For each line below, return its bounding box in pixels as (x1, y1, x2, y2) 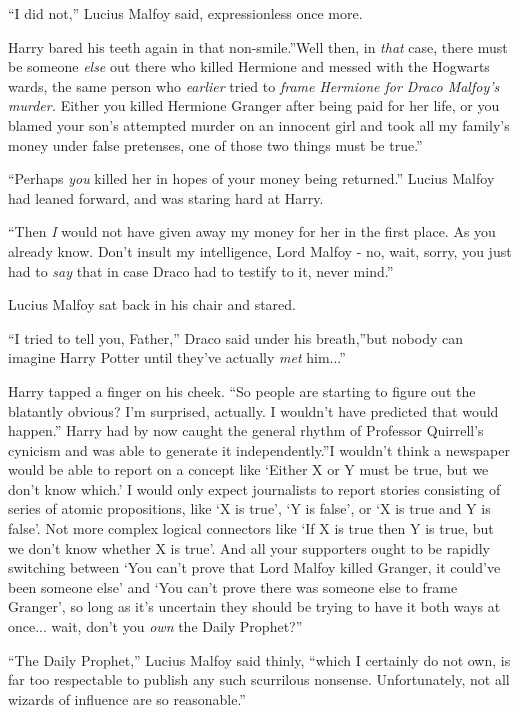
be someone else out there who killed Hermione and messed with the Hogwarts (8, 56, 490, 77)
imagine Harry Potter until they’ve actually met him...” (8, 347, 346, 368)
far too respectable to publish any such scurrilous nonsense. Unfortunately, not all (8, 669, 510, 690)
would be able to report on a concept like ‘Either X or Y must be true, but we (8, 459, 489, 480)
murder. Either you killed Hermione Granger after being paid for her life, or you (8, 95, 500, 116)
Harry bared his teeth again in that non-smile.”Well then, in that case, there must (8, 36, 508, 57)
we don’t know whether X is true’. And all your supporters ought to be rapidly (8, 537, 490, 558)
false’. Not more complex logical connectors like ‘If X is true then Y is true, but (8, 518, 494, 539)
